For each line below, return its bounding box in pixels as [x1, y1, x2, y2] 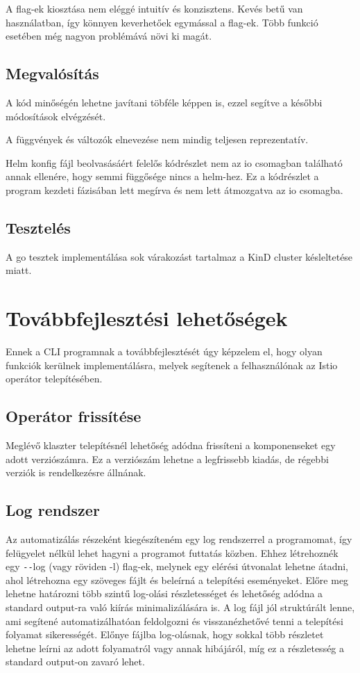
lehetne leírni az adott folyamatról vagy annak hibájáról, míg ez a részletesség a [6, 640, 345, 655]
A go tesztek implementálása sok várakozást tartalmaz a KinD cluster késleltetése [6, 249, 353, 263]
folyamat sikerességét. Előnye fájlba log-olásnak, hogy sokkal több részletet [6, 627, 324, 642]
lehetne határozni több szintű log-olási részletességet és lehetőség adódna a [6, 586, 323, 601]
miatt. [6, 263, 32, 277]
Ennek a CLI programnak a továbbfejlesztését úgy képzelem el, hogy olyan [6, 344, 323, 359]
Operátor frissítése [6, 405, 142, 427]
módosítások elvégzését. [6, 108, 106, 123]
